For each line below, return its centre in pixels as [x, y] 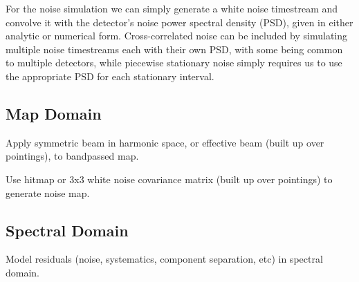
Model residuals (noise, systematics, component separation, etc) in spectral [164, 259]
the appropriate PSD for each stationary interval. [110, 76]
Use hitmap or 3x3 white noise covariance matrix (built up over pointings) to [169, 179]
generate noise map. [48, 192]
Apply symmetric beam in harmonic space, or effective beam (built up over [165, 142]
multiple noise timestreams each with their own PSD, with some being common [174, 49]
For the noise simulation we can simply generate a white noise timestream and [172, 8]
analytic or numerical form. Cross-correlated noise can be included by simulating [177, 36]
